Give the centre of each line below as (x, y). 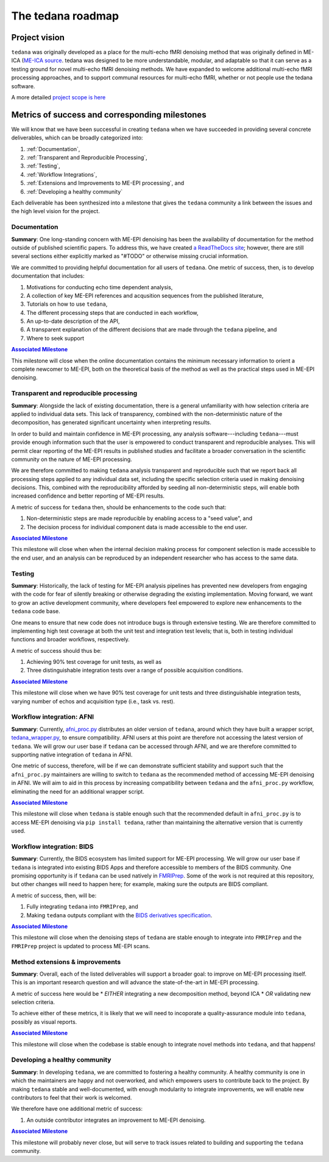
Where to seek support (55, 338)
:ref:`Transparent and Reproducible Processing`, (87, 158)
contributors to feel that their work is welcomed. (72, 1097)
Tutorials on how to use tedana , (67, 304)
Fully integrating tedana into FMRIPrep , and (82, 907)
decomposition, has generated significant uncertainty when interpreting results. (111, 423)
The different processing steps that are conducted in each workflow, (112, 312)
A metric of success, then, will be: (54, 895)
